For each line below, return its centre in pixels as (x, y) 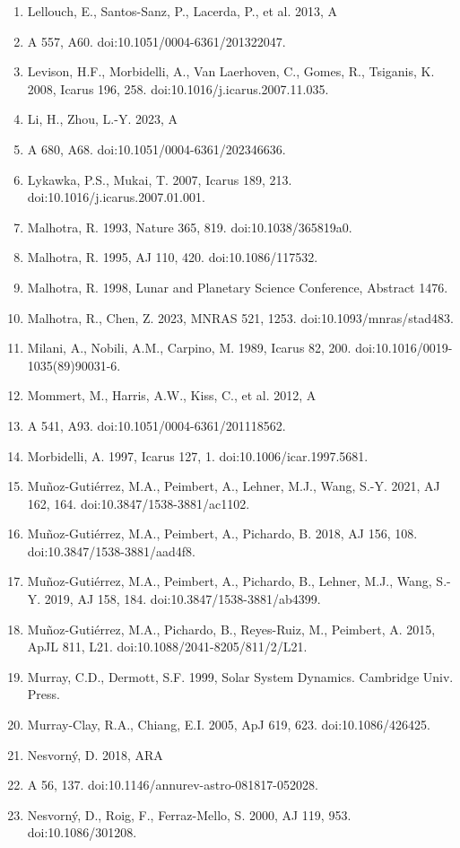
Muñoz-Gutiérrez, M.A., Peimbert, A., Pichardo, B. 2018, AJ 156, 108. (222, 533)
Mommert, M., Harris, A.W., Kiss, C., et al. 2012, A (172, 395)
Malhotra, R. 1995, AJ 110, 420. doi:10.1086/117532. (173, 257)
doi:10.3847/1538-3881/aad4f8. (111, 551)
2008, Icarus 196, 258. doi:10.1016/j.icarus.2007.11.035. (178, 88)
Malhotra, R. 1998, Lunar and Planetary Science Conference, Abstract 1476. (238, 287)
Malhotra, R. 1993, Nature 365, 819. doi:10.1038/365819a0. (190, 227)
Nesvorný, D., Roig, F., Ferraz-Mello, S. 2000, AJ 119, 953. (189, 814)
